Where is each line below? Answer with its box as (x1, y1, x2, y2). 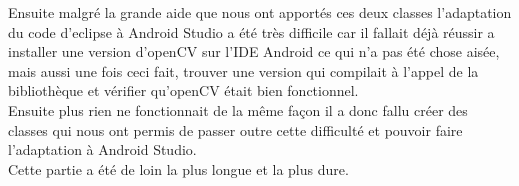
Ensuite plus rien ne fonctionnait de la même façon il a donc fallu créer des (8, 99, 468, 120)
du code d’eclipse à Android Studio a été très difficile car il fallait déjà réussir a (8, 21, 495, 42)
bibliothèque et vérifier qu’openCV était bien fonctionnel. (8, 80, 359, 101)
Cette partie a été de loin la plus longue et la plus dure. (8, 158, 349, 179)
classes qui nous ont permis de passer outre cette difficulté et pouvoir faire (8, 119, 463, 140)
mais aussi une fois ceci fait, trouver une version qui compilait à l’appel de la (8, 60, 479, 81)
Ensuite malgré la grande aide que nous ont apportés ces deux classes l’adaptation (8, 2, 512, 22)
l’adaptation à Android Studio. (8, 139, 197, 160)
